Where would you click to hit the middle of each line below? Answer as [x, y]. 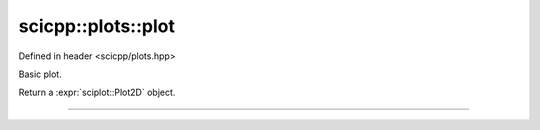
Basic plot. [40, 74]
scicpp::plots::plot [96, 26]
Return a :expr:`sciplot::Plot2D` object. [97, 92]
